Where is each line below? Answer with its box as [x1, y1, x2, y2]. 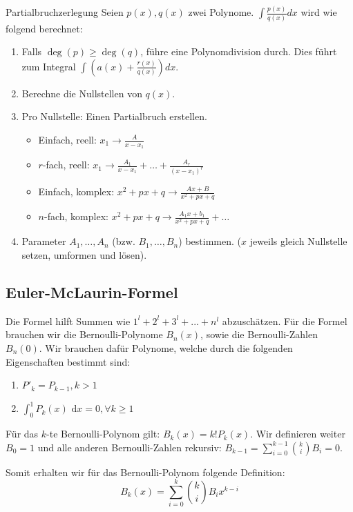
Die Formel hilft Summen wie [6, 313, 131, 328]
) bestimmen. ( [178, 234, 241, 248]
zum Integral [21, 59, 76, 73]
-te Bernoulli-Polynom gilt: [46, 426, 160, 441]
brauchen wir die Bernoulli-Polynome [6, 327, 163, 342]
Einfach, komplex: [38, 184, 115, 199]
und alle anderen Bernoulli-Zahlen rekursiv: [37, 440, 222, 454]
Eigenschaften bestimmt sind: [6, 354, 131, 368]
